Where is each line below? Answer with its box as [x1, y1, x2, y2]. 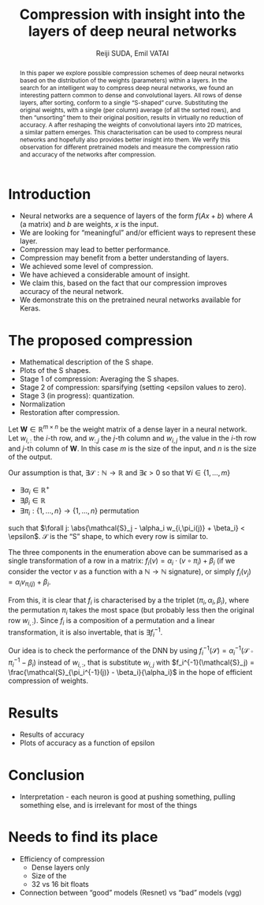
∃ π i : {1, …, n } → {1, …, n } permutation [19, 506, 139, 517]
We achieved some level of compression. [19, 262, 154, 271]
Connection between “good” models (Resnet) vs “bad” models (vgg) [19, 888, 242, 898]
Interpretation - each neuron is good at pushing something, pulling [19, 792, 236, 801]
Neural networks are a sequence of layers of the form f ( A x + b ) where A [19, 211, 254, 221]
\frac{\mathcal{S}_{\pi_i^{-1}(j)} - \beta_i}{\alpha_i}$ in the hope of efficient [8, 668, 253, 677]
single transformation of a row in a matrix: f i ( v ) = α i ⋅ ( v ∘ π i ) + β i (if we [8, 556, 236, 567]
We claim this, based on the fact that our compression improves [19, 278, 227, 288]
